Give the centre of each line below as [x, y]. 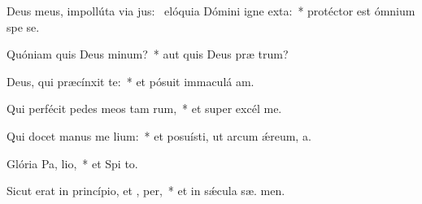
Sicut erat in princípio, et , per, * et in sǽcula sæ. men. [146, 191]
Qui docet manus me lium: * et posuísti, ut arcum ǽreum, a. [159, 135]
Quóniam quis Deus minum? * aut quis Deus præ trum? [148, 54]
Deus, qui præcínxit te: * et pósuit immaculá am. [131, 81]
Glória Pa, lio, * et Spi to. [72, 163]
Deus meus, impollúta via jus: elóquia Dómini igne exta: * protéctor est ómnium [211, 11]
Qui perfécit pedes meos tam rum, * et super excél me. [144, 109]
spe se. [23, 26]
